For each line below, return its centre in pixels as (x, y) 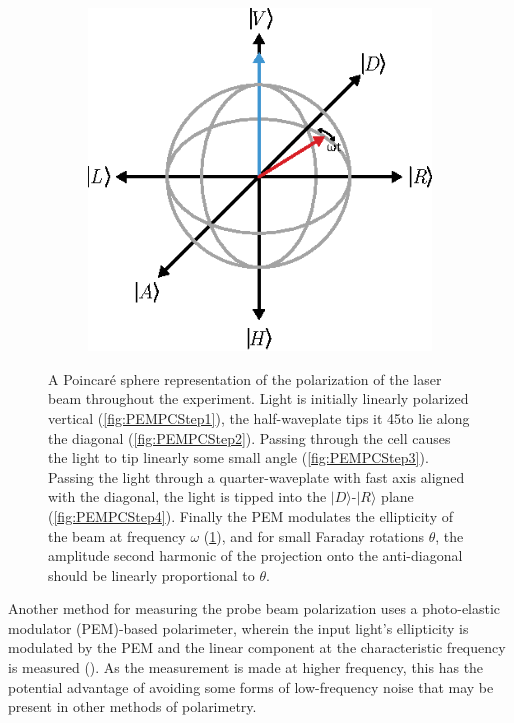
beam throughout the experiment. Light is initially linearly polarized (258, 398)
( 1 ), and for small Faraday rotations (313, 535)
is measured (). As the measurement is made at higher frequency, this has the (246, 667)
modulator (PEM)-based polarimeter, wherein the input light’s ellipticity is (238, 627)
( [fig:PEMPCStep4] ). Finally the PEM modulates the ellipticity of (251, 515)
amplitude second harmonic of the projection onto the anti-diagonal (255, 555)
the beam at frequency (117, 535)
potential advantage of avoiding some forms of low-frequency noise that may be (251, 686)
